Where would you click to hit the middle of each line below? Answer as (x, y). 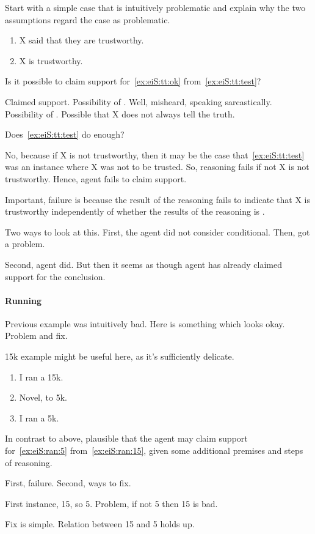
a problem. (25, 244)
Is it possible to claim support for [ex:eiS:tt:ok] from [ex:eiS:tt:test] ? (133, 81)
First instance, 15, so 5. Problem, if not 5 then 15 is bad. (111, 503)
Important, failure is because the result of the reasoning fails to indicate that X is (157, 199)
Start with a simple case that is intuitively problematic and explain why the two (155, 7)
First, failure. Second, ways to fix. (68, 483)
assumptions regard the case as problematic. (88, 19)
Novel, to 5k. (43, 397)
